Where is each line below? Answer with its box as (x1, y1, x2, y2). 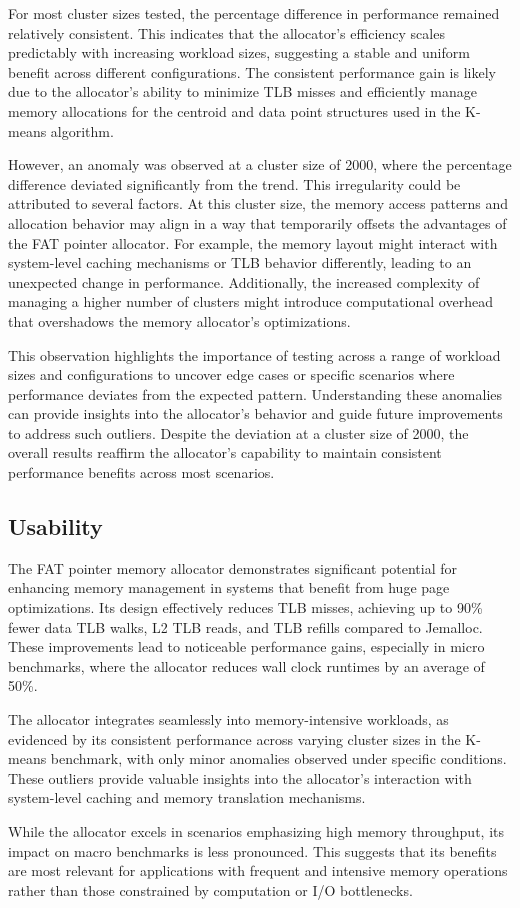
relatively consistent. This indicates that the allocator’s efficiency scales (8, 22, 445, 43)
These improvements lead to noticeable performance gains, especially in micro (8, 636, 485, 657)
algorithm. (50, 120, 114, 141)
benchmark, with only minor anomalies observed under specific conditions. (50, 748, 507, 769)
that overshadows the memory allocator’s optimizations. (8, 310, 351, 331)
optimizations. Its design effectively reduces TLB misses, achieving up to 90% (8, 597, 483, 618)
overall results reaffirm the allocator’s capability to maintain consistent (8, 442, 442, 463)
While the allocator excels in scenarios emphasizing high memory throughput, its (8, 820, 504, 841)
